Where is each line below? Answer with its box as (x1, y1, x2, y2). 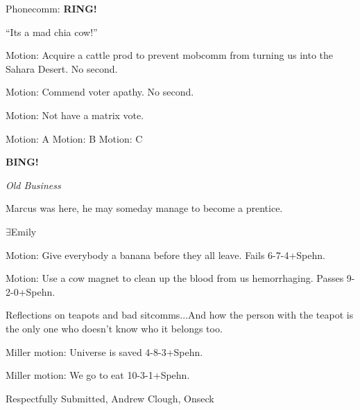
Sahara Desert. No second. (6, 61, 118, 75)
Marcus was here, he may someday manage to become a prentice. (6, 201, 283, 215)
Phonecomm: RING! (6, 1, 97, 15)
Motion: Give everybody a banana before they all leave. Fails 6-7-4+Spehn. (6, 247, 325, 262)
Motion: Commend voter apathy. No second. (6, 84, 194, 99)
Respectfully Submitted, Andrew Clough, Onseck (6, 391, 214, 405)
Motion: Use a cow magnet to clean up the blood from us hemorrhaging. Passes (6, 271, 344, 285)
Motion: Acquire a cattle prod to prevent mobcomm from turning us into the (6, 48, 334, 62)
